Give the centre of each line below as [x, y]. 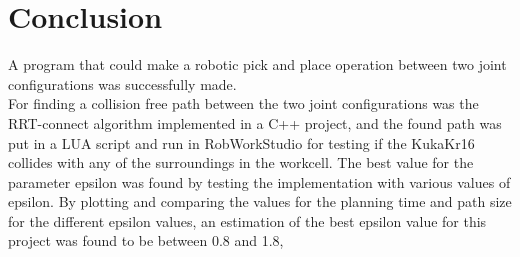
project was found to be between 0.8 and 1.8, [146, 240]
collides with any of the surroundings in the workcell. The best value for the [241, 162]
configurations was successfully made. [122, 83]
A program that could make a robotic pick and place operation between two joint [257, 64]
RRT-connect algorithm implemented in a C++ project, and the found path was [255, 122]
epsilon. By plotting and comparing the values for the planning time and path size [260, 201]
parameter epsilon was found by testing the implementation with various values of [259, 181]
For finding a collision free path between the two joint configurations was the [243, 103]
